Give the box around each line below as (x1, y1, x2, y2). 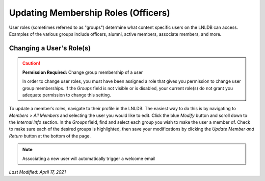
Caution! (22, 60, 41, 66)
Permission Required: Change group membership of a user (22, 69, 143, 75)
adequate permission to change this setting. (22, 92, 111, 98)
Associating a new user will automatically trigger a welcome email (22, 156, 156, 161)
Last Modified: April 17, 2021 (9, 169, 66, 175)
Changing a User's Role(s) (9, 44, 91, 52)
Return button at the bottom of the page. (9, 133, 91, 139)
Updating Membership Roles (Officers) (9, 7, 170, 18)
